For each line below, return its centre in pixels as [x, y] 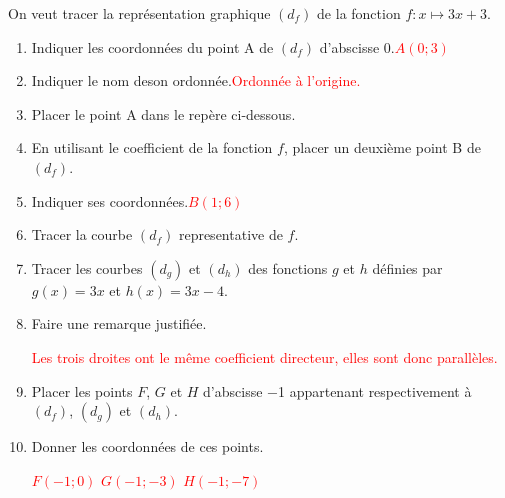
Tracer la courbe [82, 234]
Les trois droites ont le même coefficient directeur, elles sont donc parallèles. [264, 356]
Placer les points [82, 390]
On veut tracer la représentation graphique [139, 13]
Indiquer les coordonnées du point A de [152, 46]
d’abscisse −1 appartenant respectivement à [337, 390]
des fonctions [288, 267]
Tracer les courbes [87, 267]
